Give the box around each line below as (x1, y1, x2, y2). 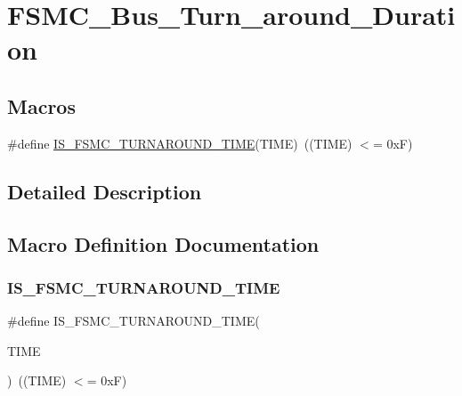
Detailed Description (7, 177, 202, 205)
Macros (7, 92, 76, 119)
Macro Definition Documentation (7, 230, 320, 257)
